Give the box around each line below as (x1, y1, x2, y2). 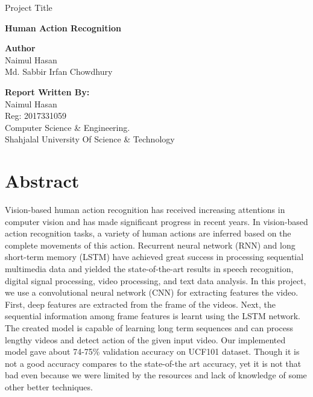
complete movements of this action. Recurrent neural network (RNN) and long (5, 238, 296, 251)
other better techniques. (5, 380, 93, 393)
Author (5, 42, 36, 54)
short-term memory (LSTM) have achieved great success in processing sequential (5, 250, 304, 263)
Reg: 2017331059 (5, 109, 67, 122)
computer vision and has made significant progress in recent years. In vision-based (5, 215, 308, 227)
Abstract (5, 168, 80, 193)
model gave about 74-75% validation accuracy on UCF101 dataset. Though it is (5, 345, 300, 358)
